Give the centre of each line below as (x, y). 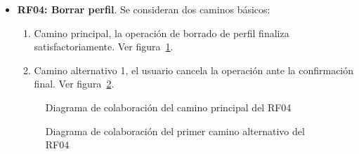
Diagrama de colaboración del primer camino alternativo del (175, 131)
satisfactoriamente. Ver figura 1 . (104, 47)
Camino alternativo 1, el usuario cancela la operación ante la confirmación (194, 70)
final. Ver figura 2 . (74, 84)
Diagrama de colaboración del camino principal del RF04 (168, 107)
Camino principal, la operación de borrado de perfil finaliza (162, 33)
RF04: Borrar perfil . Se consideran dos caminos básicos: (144, 9)
